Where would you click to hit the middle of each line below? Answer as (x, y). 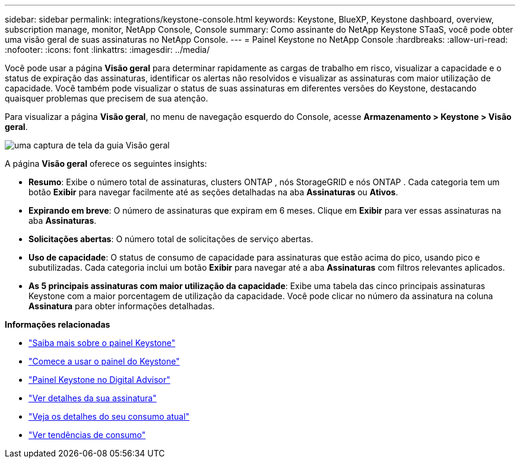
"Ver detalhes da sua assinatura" (93, 398)
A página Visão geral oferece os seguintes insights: (106, 164)
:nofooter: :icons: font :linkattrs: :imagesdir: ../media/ (107, 50)
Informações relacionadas (58, 324)
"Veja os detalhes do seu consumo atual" (109, 416)
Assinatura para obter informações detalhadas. (122, 306)
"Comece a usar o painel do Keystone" (104, 361)
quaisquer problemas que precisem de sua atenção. (107, 98)
